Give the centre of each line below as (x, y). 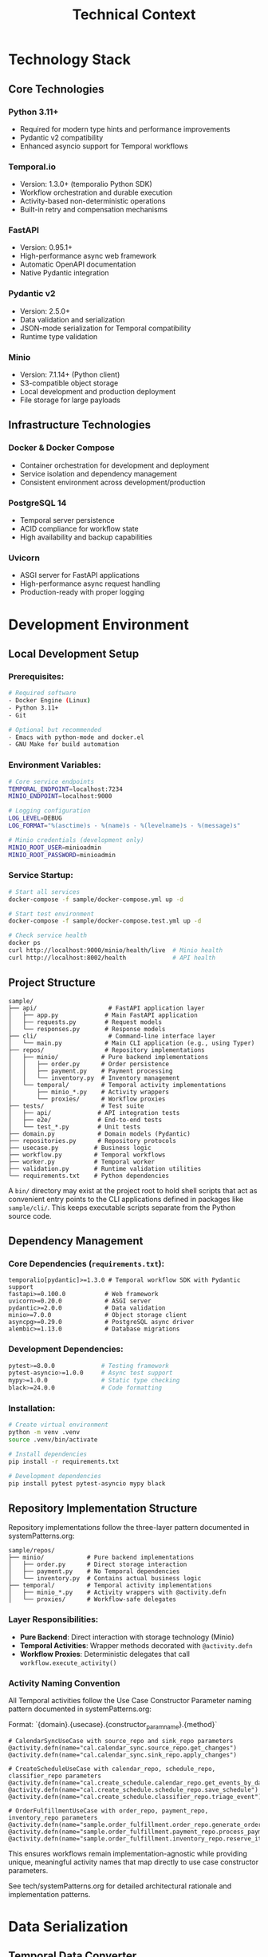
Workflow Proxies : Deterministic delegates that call (104, 1654)
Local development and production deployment (98, 392)
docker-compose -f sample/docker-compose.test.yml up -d (105, 921)
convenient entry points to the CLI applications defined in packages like (126, 1199)
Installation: (32, 1409)
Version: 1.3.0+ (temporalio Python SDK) (86, 184)
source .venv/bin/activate (53, 1440)
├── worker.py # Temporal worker (82, 1162)
